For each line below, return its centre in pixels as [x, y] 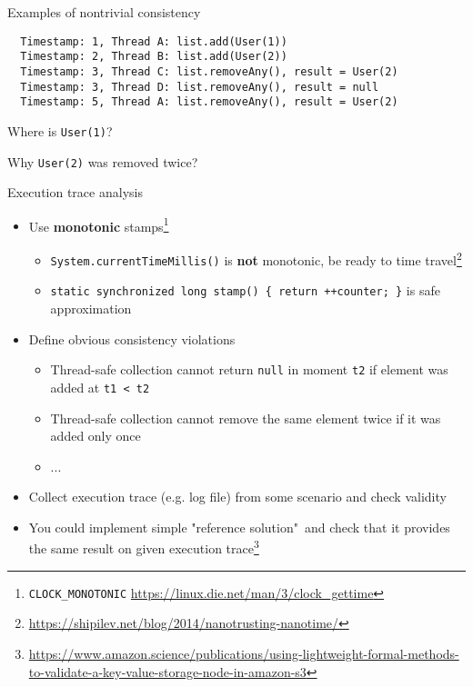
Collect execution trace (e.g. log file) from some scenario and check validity [237, 497]
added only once [96, 436]
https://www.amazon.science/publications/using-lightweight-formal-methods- [244, 653]
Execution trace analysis [75, 192]
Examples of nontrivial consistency [104, 12]
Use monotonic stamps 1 [99, 224]
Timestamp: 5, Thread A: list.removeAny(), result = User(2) [209, 102]
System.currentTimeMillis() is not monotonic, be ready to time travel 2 [256, 259]
